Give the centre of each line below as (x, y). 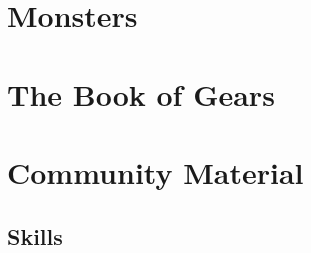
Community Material (155, 171)
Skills (35, 235)
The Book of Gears (141, 93)
